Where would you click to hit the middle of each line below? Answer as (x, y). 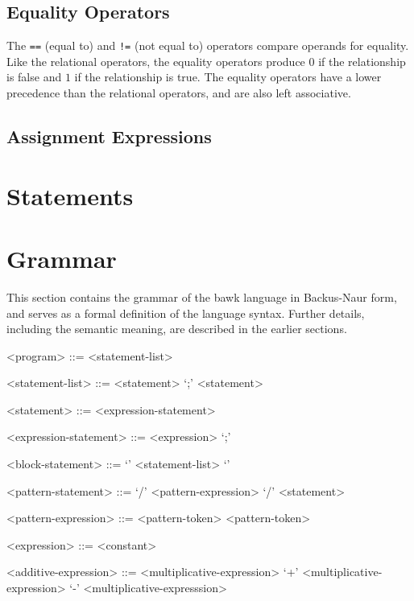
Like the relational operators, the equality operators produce (156, 61)
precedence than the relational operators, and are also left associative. (179, 93)
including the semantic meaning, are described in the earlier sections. (177, 329)
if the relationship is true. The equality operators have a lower (228, 77)
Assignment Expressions (109, 136)
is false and (34, 77)
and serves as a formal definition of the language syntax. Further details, (186, 313)
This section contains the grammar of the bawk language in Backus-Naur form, (202, 296)
